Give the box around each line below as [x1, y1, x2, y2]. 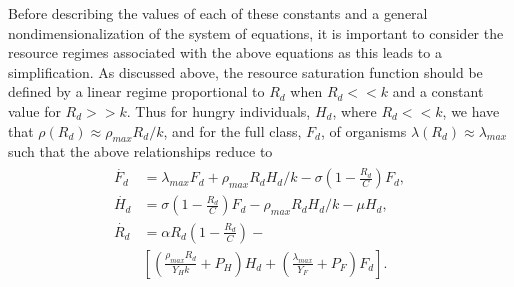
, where [332, 100, 377, 121]
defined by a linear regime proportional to [8, 81, 265, 102]
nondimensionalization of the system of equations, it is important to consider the [8, 22, 504, 43]
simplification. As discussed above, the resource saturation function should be [8, 61, 483, 82]
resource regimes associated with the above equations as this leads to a [8, 42, 442, 63]
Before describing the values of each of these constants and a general [8, 3, 428, 23]
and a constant [392, 81, 484, 102]
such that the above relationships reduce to [8, 141, 273, 162]
